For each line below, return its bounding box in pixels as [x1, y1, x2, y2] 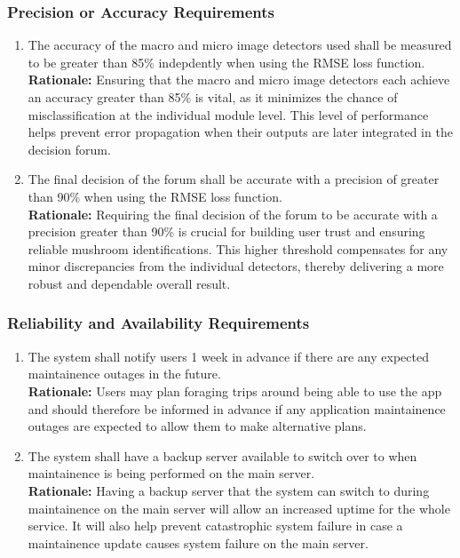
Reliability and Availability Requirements [7, 312, 310, 334]
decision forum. [28, 139, 111, 158]
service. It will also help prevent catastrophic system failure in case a [28, 516, 403, 535]
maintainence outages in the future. [28, 364, 221, 383]
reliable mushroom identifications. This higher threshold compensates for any [28, 239, 448, 258]
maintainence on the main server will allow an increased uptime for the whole [28, 498, 450, 517]
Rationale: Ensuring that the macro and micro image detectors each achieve [28, 70, 450, 89]
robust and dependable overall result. [28, 274, 231, 292]
